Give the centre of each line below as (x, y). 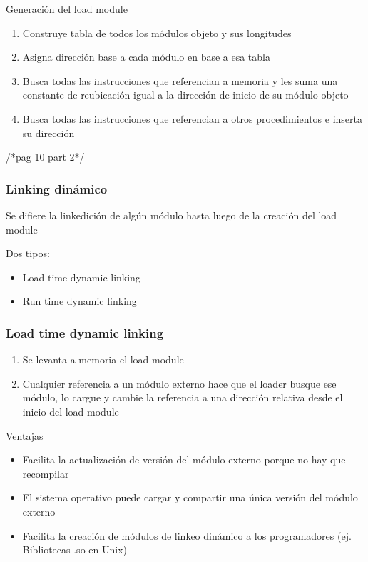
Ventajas (25, 435)
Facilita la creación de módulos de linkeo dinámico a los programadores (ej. (187, 535)
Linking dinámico (57, 188)
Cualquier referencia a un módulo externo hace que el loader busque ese (179, 383)
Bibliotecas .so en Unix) (75, 550)
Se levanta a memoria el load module (103, 360)
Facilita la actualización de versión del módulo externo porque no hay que (184, 460)
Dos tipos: (28, 253)
